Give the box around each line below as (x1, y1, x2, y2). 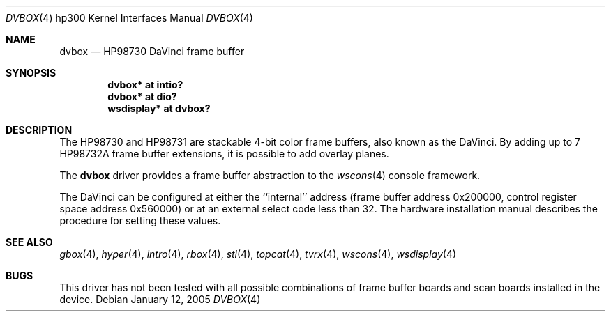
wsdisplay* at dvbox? (107, 102, 211, 114)
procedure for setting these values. (59, 215, 221, 226)
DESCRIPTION (6, 124, 73, 136)
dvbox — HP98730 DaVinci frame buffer (59, 45, 245, 57)
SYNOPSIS (6, 67, 56, 79)
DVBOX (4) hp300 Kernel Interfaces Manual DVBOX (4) (6, 12, 253, 24)
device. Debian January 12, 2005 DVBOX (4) (59, 293, 261, 305)
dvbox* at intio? (107, 79, 183, 91)
